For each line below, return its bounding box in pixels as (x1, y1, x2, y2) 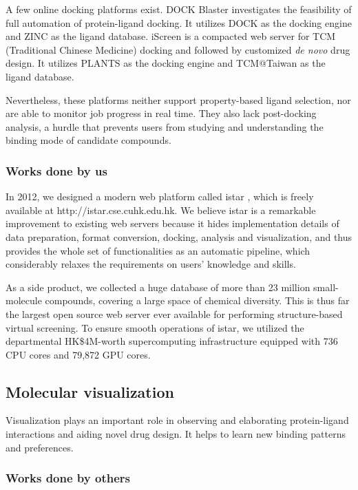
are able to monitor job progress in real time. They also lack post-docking (6, 106, 317, 120)
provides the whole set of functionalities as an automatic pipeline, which (6, 243, 310, 257)
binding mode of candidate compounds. (6, 133, 171, 147)
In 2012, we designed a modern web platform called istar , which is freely (6, 189, 314, 204)
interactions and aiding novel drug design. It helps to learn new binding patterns (6, 427, 346, 441)
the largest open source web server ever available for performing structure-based (6, 306, 343, 321)
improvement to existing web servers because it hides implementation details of (6, 216, 339, 231)
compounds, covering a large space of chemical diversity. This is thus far (45, 293, 350, 308)
